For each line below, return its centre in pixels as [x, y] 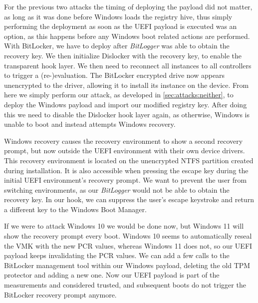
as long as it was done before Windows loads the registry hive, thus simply [118, 16]
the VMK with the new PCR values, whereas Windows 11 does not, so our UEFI [128, 245]
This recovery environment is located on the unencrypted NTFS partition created [129, 160]
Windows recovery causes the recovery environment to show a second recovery [124, 141]
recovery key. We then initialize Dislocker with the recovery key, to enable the [123, 55]
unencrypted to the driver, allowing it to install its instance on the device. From [127, 85]
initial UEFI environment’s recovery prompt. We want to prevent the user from [126, 180]
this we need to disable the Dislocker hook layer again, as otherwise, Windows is [127, 114]
